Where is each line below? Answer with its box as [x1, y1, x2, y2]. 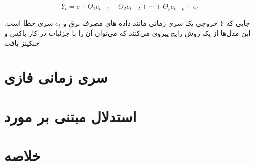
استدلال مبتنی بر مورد [4, 106, 137, 126]
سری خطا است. [4, 18, 53, 28]
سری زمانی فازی [4, 67, 108, 87]
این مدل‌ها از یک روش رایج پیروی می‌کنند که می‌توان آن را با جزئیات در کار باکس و [4, 28, 251, 38]
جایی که [226, 18, 250, 28]
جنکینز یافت [4, 37, 40, 48]
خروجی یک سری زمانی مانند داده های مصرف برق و [63, 18, 218, 28]
